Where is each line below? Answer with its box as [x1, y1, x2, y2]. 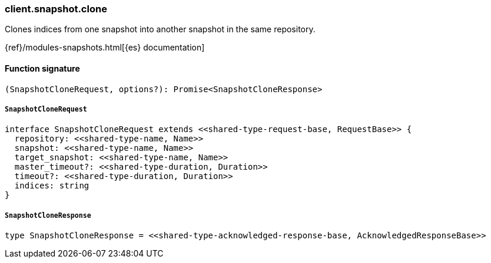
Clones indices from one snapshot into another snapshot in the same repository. [5, 24, 316, 35]
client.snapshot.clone [5, 3, 107, 15]
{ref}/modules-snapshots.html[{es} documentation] [5, 42, 205, 53]
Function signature [5, 63, 80, 73]
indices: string [14, 181, 89, 191]
